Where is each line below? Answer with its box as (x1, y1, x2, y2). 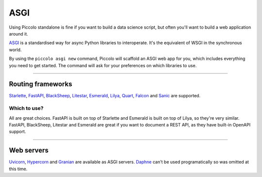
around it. (9, 31, 29, 36)
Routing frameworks (9, 80, 72, 88)
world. (9, 47, 22, 53)
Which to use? (9, 105, 44, 112)
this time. (9, 166, 28, 172)
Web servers (9, 146, 49, 155)
